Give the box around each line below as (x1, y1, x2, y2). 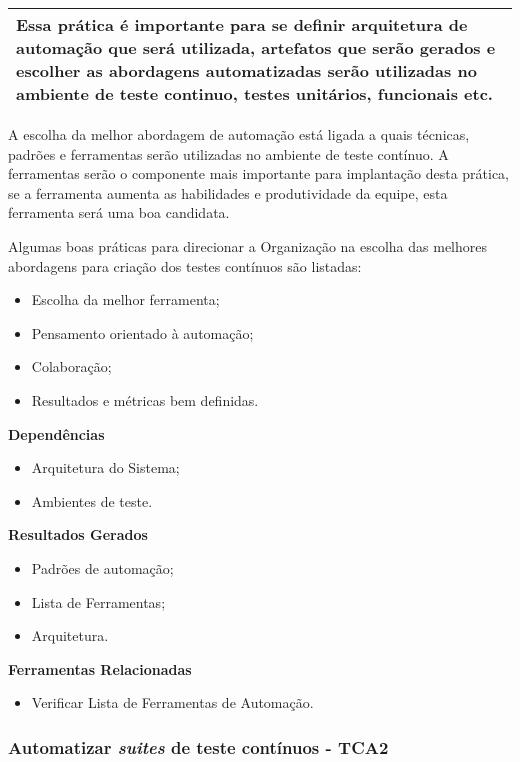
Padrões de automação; (31, 557, 174, 578)
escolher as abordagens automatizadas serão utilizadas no (16, 59, 477, 82)
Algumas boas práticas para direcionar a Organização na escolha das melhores (8, 235, 488, 256)
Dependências (8, 423, 105, 444)
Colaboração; (31, 356, 112, 377)
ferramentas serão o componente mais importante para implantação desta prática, (8, 163, 510, 184)
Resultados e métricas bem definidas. (31, 389, 259, 410)
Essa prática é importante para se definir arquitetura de (16, 13, 468, 36)
